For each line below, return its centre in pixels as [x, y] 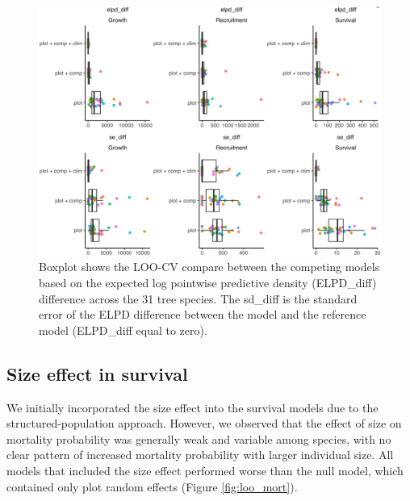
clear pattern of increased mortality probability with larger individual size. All [200, 455]
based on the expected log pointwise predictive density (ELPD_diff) [208, 283]
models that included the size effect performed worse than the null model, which [205, 471]
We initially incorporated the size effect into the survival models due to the [192, 407]
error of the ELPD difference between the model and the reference [203, 314]
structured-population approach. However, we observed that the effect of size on [204, 423]
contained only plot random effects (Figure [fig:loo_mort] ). [152, 486]
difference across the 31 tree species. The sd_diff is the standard [198, 298]
